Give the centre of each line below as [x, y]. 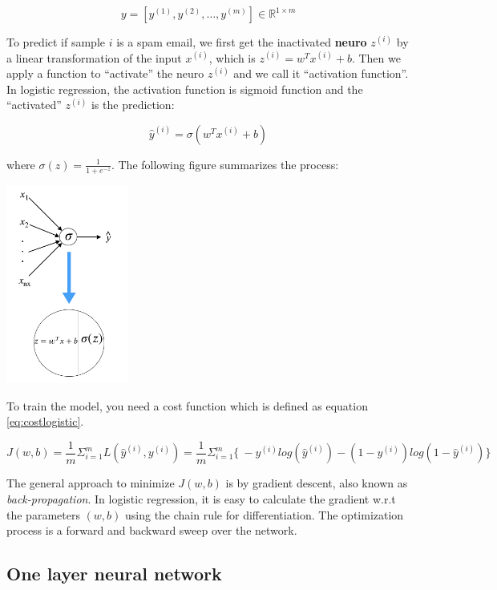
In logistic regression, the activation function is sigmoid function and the [185, 89]
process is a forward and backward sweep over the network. [152, 530]
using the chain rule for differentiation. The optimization [265, 514]
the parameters [43, 514]
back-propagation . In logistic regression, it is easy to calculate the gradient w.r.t [201, 499]
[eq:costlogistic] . [45, 421]
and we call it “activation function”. [321, 73]
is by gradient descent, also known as [317, 483]
